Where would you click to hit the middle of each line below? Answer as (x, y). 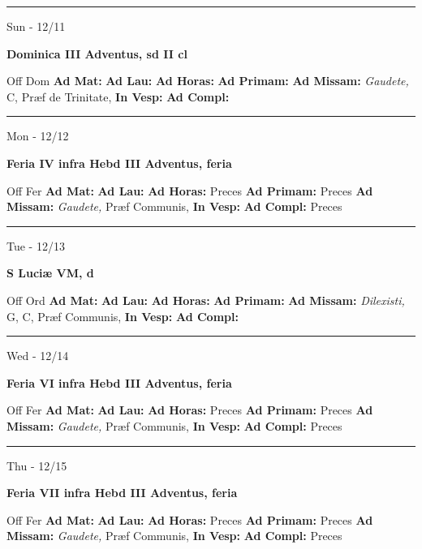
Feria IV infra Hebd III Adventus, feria (119, 163)
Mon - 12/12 (38, 136)
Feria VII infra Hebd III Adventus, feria (122, 493)
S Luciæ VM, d (50, 273)
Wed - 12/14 (38, 356)
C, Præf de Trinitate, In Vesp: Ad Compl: (118, 96)
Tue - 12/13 (36, 245)
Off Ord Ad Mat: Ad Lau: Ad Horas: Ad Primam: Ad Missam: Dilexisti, (206, 300)
